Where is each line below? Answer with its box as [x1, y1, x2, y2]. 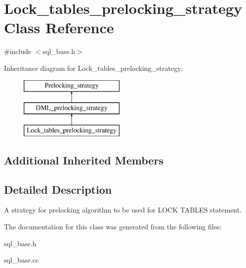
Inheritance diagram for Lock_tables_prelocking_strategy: [4, 62, 183, 73]
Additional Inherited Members [4, 152, 164, 167]
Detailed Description [4, 181, 112, 197]
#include [4, 46, 32, 56]
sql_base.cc [4, 255, 39, 265]
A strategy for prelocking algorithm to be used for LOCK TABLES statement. [4, 205, 242, 215]
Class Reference [4, 17, 114, 38]
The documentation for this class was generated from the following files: [4, 221, 222, 232]
